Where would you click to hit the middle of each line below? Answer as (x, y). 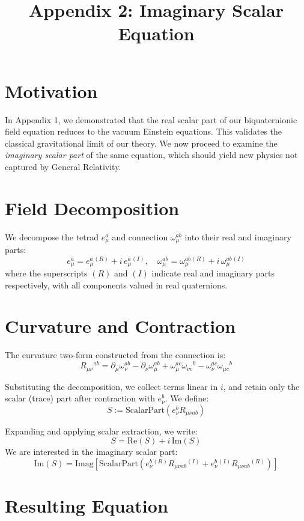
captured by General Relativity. (63, 166)
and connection (140, 236)
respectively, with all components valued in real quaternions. (116, 285)
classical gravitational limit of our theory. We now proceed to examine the (141, 143)
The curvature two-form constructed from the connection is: (115, 355)
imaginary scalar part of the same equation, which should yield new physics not (151, 155)
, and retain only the (261, 386)
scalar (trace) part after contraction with (80, 398)
